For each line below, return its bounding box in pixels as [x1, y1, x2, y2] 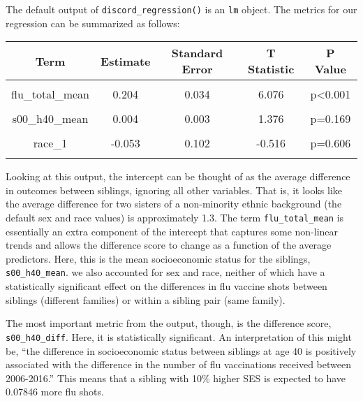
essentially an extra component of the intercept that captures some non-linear [6, 224, 339, 238]
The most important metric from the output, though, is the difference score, [6, 316, 332, 330]
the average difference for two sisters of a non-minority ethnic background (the [6, 196, 342, 211]
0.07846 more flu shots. [6, 384, 104, 399]
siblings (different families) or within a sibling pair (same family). [6, 292, 286, 307]
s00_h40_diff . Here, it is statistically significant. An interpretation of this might [6, 329, 352, 344]
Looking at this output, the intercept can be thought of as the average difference [6, 169, 350, 184]
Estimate [101, 52, 151, 69]
